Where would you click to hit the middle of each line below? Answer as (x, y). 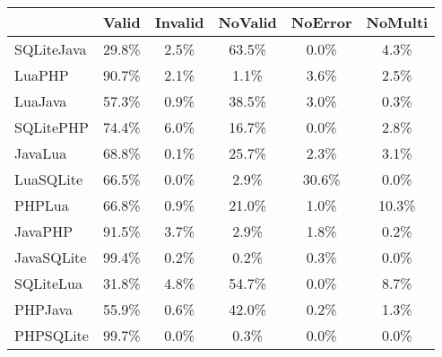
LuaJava (41, 101)
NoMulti (397, 22)
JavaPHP (44, 231)
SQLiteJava (51, 49)
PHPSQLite (52, 335)
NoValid (247, 22)
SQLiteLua (49, 283)
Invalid (179, 22)
